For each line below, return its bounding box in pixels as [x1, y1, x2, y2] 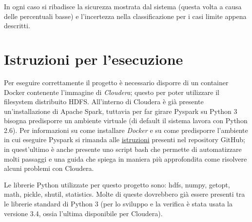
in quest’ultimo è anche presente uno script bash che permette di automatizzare [4, 144, 242, 154]
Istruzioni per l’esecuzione [4, 49, 183, 69]
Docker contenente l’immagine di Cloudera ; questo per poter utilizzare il [4, 87, 219, 97]
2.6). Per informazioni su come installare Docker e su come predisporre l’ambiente [4, 125, 248, 135]
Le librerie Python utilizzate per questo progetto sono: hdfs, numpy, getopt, [4, 179, 230, 189]
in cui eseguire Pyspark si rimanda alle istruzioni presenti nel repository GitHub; [4, 134, 245, 145]
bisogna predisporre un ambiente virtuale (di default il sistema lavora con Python [4, 115, 248, 126]
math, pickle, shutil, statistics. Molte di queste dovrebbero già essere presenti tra [4, 189, 245, 199]
